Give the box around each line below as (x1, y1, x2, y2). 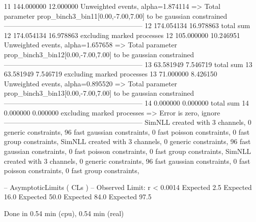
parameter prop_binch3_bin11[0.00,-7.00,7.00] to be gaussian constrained (4, 10, 227, 21)
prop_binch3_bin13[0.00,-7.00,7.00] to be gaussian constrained (4, 88, 194, 98)
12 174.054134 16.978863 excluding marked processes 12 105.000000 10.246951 (4, 30, 240, 40)
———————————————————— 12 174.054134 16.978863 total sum (4, 20, 250, 31)
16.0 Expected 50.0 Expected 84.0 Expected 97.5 (4, 191, 152, 202)
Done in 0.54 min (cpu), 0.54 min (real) (4, 208, 124, 218)
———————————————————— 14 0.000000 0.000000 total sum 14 (4, 97, 249, 108)
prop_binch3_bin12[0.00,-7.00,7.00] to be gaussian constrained (4, 49, 194, 59)
